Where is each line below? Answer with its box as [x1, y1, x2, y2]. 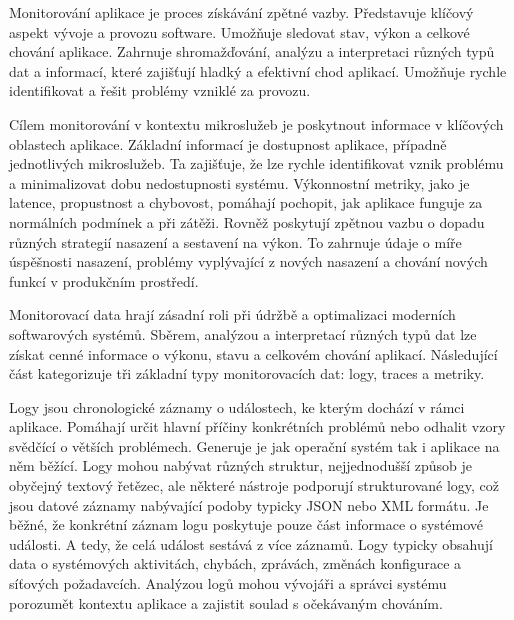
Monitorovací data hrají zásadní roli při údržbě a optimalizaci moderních [9, 304, 456, 325]
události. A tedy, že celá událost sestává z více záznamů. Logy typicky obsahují [9, 533, 493, 554]
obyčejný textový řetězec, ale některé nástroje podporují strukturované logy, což [9, 475, 500, 496]
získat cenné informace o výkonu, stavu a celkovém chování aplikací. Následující [9, 343, 498, 364]
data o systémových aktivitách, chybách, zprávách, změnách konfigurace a [9, 553, 462, 574]
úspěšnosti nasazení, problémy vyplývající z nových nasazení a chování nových [9, 251, 488, 272]
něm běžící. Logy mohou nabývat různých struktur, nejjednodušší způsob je [9, 455, 473, 476]
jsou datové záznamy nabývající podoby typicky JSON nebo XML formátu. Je [9, 494, 489, 515]
